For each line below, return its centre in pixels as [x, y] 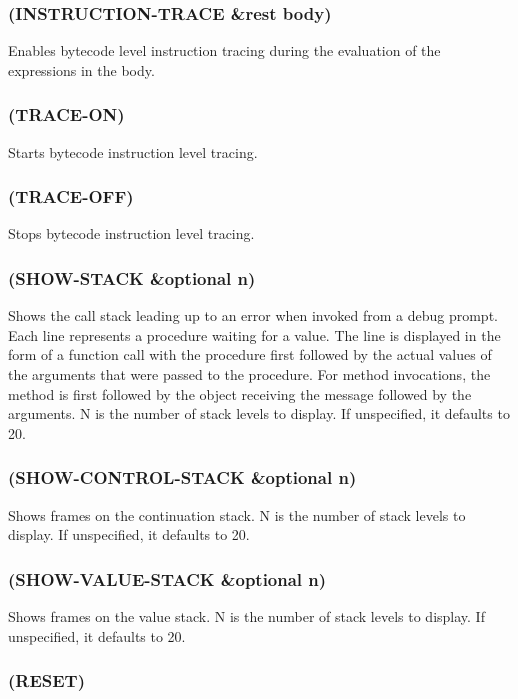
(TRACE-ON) [66, 114]
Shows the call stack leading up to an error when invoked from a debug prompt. [253, 315]
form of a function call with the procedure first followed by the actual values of [250, 354]
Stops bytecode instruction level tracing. [131, 233]
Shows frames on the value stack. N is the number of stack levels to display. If [246, 616]
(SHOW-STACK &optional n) [132, 277]
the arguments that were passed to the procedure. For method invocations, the [249, 374]
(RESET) [47, 680]
